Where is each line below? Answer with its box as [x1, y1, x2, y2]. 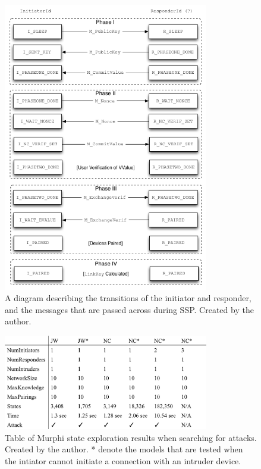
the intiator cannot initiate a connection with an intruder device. [5, 454, 241, 467]
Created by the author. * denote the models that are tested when [5, 443, 243, 455]
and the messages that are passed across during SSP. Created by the [5, 303, 254, 315]
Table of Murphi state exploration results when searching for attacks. [5, 431, 257, 443]
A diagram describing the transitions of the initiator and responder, [5, 292, 251, 304]
